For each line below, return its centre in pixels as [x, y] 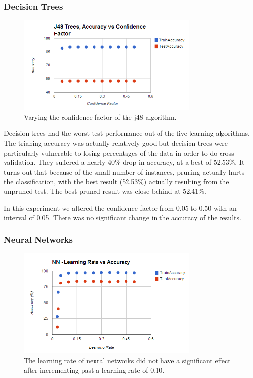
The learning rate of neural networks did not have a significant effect [127, 360]
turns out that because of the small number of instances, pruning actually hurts [124, 172]
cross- [228, 152]
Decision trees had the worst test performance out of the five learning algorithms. [127, 133]
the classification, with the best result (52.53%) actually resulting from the [117, 181]
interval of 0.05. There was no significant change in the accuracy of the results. [123, 217]
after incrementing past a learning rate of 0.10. [94, 370]
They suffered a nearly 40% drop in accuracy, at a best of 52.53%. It [141, 162]
